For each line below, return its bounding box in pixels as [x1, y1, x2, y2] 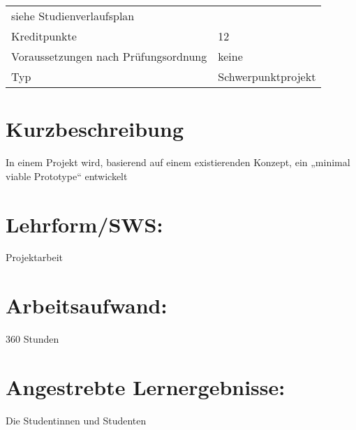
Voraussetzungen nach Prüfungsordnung [11, 48, 207, 64]
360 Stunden [6, 332, 59, 346]
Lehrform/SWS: [6, 209, 163, 238]
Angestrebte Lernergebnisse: [6, 372, 285, 401]
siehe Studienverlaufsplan [11, 8, 135, 24]
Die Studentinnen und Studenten [6, 413, 147, 427]
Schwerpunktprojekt [218, 68, 316, 84]
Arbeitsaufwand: [6, 291, 168, 320]
